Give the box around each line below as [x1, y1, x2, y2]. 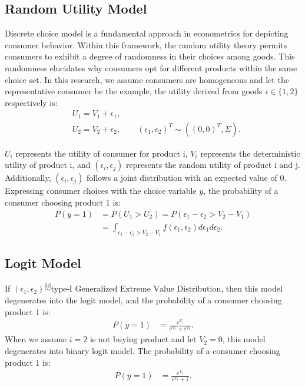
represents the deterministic [200, 147, 300, 159]
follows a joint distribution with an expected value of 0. [87, 171, 287, 184]
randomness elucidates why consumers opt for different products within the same [5, 61, 297, 74]
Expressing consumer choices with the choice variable [5, 184, 197, 197]
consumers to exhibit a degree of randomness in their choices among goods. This [5, 50, 295, 62]
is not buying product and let [89, 333, 197, 345]
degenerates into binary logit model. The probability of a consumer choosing [5, 344, 280, 356]
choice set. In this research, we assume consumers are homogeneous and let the [5, 73, 289, 85]
